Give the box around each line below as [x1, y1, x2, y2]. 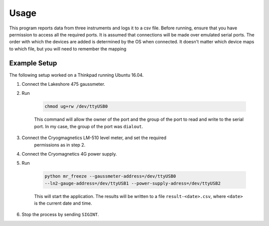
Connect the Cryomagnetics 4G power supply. [21, 151, 117, 157]
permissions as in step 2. [34, 142, 86, 148]
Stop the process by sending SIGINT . [21, 212, 99, 218]
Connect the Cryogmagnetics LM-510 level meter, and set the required [21, 135, 166, 141]
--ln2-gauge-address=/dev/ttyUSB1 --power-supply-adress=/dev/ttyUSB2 [44, 180, 221, 186]
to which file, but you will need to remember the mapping [9, 45, 127, 52]
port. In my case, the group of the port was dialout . [34, 123, 143, 129]
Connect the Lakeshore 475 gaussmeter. [21, 81, 106, 87]
